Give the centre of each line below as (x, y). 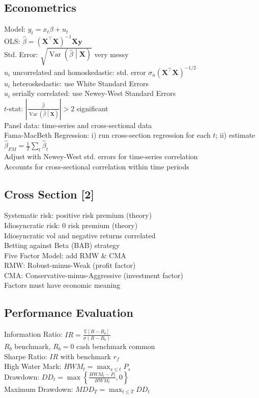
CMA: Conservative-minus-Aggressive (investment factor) (94, 275)
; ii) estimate (235, 135)
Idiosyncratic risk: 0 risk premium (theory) (71, 225)
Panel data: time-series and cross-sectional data (78, 125)
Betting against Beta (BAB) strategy (62, 245)
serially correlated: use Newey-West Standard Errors (94, 93)
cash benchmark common (116, 346)
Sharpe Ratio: (26, 356)
